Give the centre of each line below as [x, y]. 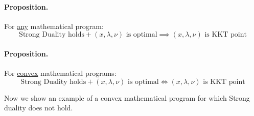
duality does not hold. [39, 108]
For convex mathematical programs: [60, 73]
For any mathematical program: [54, 26]
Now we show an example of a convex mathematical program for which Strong [127, 97]
